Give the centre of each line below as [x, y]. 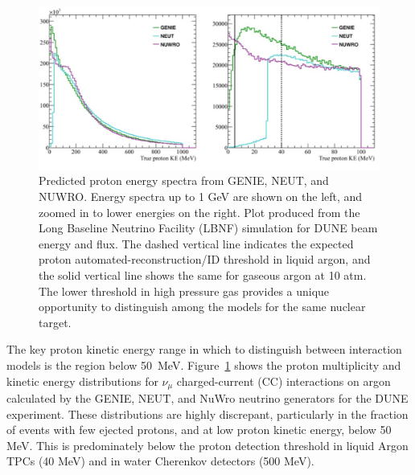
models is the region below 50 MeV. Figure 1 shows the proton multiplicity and [204, 365]
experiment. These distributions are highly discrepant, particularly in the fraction [207, 414]
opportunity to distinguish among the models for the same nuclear [202, 307]
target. [55, 322]
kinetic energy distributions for [82, 381]
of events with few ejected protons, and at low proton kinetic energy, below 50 [199, 430]
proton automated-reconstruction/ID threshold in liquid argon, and [205, 259]
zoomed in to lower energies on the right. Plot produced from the [199, 212]
